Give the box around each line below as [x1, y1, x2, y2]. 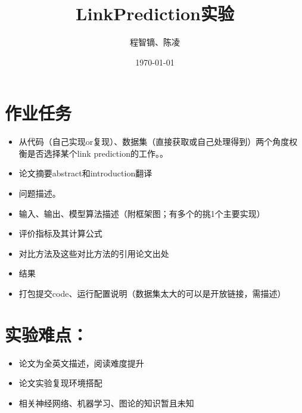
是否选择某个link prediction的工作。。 [27, 147, 168, 159]
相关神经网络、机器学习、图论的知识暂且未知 [18, 396, 194, 409]
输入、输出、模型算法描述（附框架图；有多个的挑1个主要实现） [18, 207, 265, 219]
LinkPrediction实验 [76, 1, 234, 26]
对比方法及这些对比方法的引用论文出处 [18, 247, 169, 259]
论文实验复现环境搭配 [18, 377, 102, 389]
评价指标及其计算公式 [18, 227, 102, 240]
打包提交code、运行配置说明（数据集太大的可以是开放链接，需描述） [18, 287, 286, 299]
